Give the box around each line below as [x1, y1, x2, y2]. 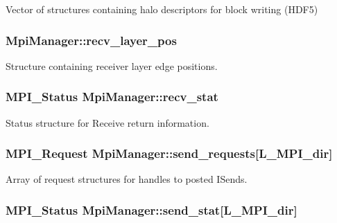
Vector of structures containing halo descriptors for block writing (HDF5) [6, 2, 318, 16]
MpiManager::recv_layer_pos [6, 31, 177, 48]
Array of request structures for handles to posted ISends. [6, 172, 248, 186]
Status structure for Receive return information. [6, 115, 209, 130]
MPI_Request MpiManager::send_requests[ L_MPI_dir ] [6, 145, 333, 162]
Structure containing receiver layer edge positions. [6, 58, 218, 73]
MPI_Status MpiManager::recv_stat [6, 88, 218, 105]
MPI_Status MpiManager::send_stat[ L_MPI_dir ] [6, 201, 297, 218]
